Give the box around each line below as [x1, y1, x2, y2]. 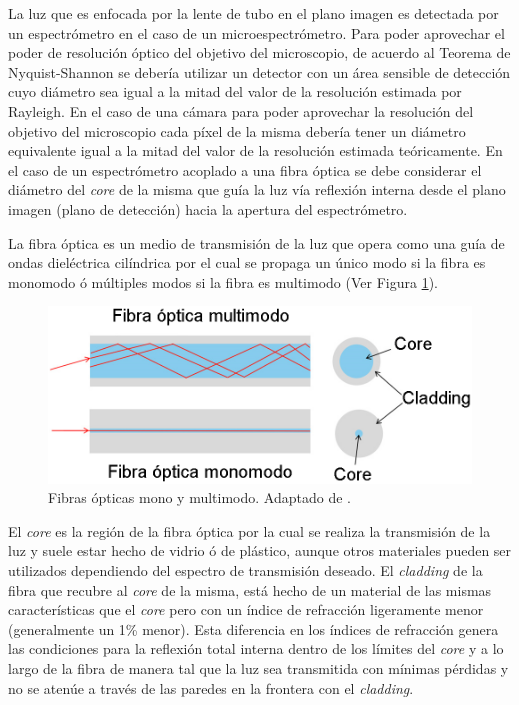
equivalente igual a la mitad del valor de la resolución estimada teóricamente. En [8, 140, 503, 161]
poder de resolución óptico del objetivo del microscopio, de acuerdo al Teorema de [8, 42, 511, 63]
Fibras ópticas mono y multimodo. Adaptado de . [48, 487, 351, 508]
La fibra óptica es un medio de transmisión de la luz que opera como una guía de [8, 232, 505, 253]
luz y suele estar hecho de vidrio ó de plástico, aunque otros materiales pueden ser [8, 540, 512, 561]
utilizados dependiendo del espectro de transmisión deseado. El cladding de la [8, 559, 483, 580]
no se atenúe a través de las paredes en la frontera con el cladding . [8, 677, 414, 698]
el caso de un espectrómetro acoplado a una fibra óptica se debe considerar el [8, 159, 482, 180]
